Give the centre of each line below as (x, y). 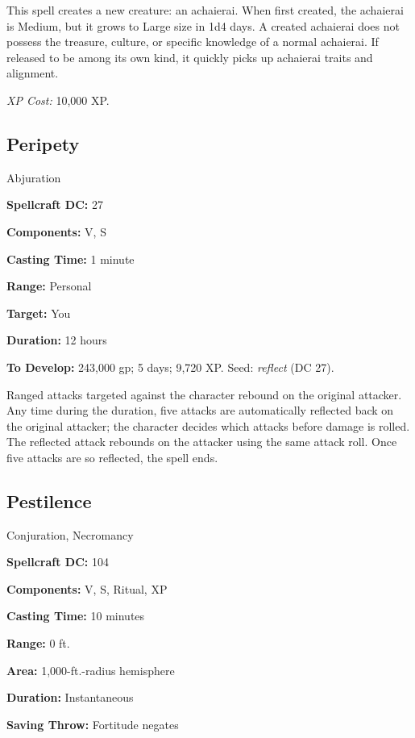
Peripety (43, 143)
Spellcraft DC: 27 (55, 204)
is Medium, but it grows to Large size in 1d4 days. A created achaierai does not (203, 25)
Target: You (39, 313)
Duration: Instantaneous (70, 697)
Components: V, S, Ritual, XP (87, 588)
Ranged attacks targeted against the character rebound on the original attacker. (204, 394)
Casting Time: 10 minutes (76, 616)
